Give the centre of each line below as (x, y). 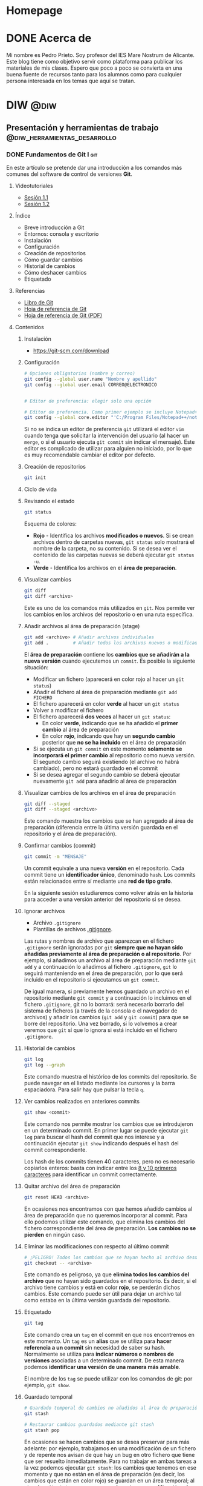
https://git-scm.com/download (71, 350)
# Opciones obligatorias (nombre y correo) (80, 373)
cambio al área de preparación (80, 729)
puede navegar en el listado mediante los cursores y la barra (99, 1083)
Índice (23, 216)
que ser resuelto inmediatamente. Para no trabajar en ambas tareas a (110, 1461)
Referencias (30, 291)
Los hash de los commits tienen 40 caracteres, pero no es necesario (109, 1161)
